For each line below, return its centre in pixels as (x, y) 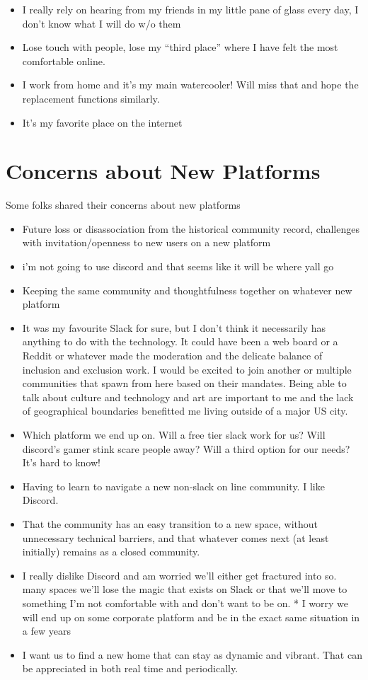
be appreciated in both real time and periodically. (130, 668)
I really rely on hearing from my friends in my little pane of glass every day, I (190, 9)
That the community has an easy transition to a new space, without (170, 523)
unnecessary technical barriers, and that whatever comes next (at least (176, 537)
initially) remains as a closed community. (111, 552)
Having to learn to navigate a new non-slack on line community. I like (173, 486)
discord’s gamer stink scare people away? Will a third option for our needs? (186, 448)
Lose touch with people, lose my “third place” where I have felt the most (180, 47)
